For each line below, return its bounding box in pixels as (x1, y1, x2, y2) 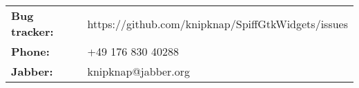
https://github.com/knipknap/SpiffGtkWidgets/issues (87, 15, 348, 32)
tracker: (11, 23, 54, 39)
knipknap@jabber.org (87, 63, 191, 79)
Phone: (11, 43, 50, 59)
